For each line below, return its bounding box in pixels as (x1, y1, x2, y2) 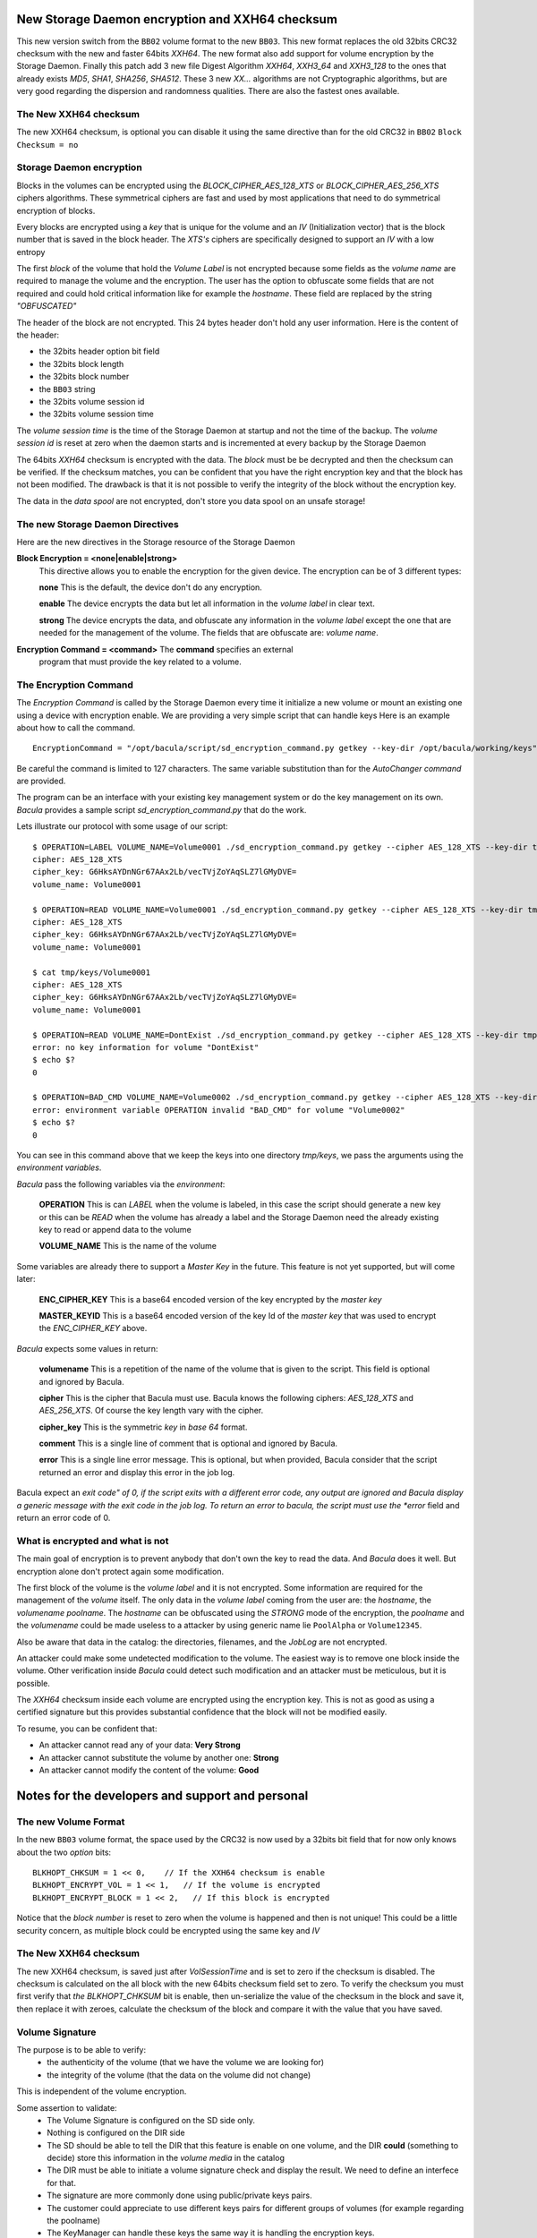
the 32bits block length (38, 358, 124, 369)
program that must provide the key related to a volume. (38, 656, 242, 667)
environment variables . (16, 1162, 102, 1173)
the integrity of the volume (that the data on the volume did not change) (47, 2069, 311, 2080)
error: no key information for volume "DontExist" (32, 1042, 260, 1052)
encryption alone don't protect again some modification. (16, 1566, 224, 1576)
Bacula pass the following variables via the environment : (16, 1178, 226, 1190)
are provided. (16, 775, 66, 787)
